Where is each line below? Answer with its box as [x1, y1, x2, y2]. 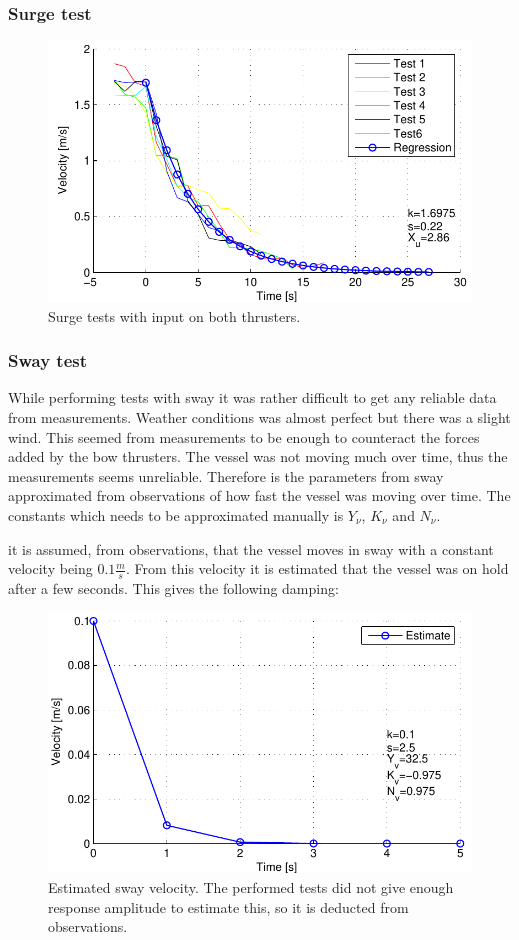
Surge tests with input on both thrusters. [48, 305, 301, 326]
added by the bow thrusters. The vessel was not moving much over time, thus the [8, 446, 508, 467]
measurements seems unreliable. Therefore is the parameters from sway [8, 465, 444, 486]
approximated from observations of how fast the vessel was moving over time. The [8, 485, 511, 506]
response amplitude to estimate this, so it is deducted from [48, 896, 409, 917]
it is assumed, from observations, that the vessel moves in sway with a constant [8, 538, 494, 559]
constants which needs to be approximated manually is [8, 504, 344, 525]
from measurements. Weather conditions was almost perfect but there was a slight [8, 407, 511, 427]
